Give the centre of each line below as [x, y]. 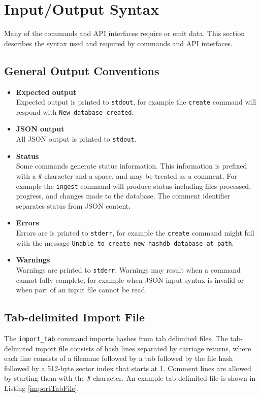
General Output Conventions [82, 70]
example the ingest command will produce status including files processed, [134, 186]
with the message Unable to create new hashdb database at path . [125, 242]
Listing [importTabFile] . [42, 388]
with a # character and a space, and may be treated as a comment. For [126, 175]
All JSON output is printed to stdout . [76, 139]
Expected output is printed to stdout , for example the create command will [136, 102]
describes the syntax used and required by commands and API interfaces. [118, 43]
